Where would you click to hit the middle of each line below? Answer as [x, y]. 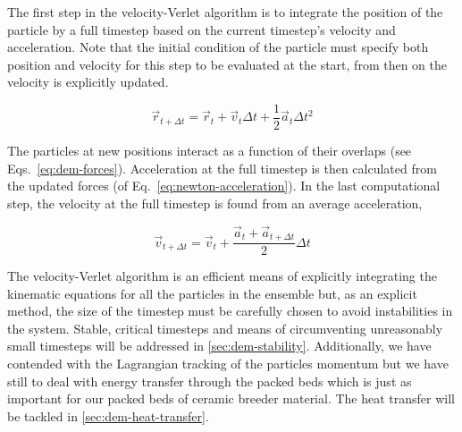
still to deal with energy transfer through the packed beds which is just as [210, 381]
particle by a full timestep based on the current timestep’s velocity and [202, 29]
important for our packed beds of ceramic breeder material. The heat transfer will [231, 398]
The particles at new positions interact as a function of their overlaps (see [210, 151]
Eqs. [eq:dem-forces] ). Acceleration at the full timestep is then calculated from [222, 168]
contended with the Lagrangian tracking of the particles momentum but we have [228, 364]
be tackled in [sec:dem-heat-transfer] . [108, 415]
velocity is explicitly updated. [88, 82]
